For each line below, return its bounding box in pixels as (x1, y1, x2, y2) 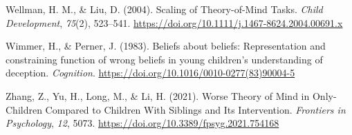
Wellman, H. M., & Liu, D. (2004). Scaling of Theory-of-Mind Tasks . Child (6, 2, 323, 16)
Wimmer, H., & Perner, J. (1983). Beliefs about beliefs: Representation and (6, 39, 326, 53)
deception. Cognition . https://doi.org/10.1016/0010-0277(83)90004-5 (6, 65, 295, 80)
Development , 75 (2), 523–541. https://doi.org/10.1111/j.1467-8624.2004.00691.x (6, 15, 343, 30)
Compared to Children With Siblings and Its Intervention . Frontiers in (45, 102, 346, 116)
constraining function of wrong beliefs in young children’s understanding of (6, 52, 323, 66)
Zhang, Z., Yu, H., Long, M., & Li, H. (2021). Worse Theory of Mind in (6, 88, 310, 103)
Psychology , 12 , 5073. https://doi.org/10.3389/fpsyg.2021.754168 (6, 116, 279, 130)
